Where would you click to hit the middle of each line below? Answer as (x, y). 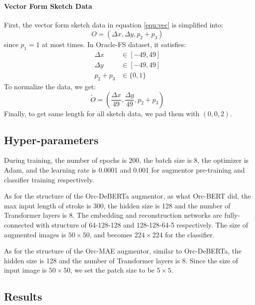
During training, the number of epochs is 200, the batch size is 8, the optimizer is (126, 160)
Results (23, 296)
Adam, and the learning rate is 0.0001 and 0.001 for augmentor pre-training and (125, 170)
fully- (232, 215)
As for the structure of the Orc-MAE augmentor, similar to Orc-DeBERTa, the (123, 251)
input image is (25, 270)
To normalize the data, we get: (50, 87)
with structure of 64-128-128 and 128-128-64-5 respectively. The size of (142, 225)
